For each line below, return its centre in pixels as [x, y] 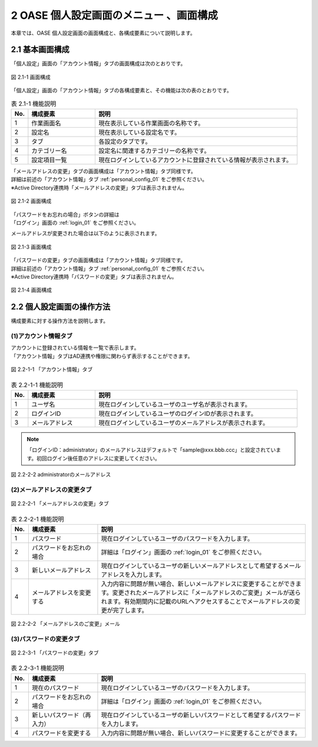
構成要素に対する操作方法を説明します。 [60, 321]
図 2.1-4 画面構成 [32, 290]
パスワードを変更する [61, 733]
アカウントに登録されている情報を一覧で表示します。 [75, 348]
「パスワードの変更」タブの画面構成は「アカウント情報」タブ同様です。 [98, 260]
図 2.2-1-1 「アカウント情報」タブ [52, 369]
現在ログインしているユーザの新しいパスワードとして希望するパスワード [201, 715]
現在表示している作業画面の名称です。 [151, 123]
